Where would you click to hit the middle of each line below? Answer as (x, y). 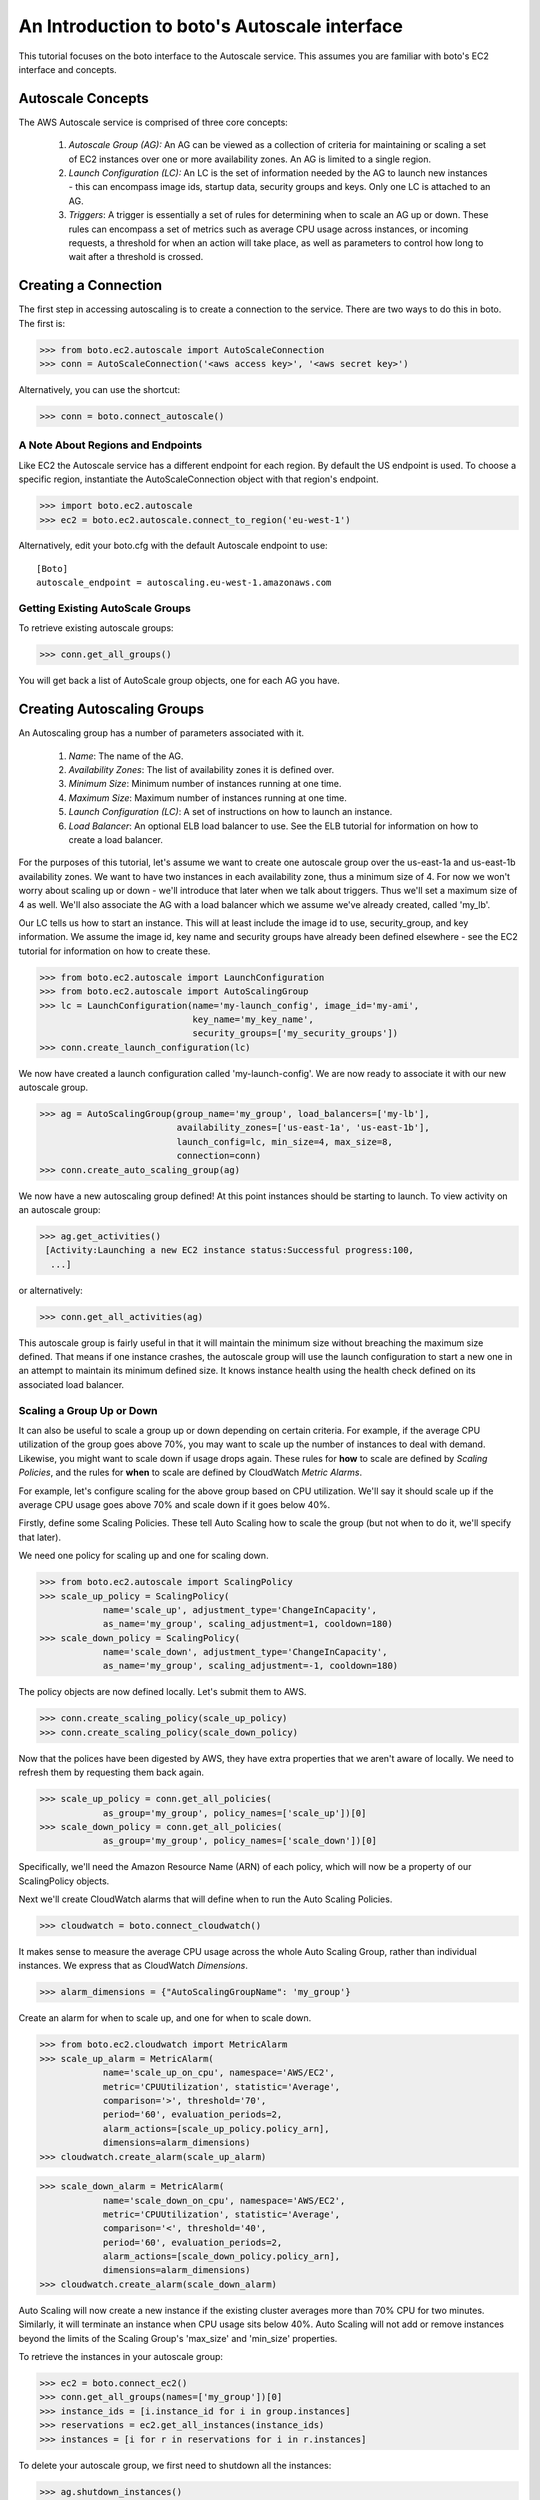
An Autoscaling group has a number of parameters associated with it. (161, 733)
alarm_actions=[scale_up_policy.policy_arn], (216, 2128)
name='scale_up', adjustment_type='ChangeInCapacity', (240, 1609)
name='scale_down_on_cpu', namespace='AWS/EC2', (224, 2200)
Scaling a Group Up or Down (88, 1410)
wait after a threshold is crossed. (136, 257)
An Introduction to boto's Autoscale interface (211, 26)
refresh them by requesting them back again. (111, 1772)
